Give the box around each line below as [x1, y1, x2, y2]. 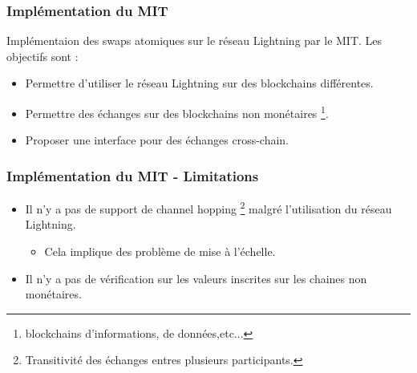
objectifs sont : [6, 47, 79, 64]
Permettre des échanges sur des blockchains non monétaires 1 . [25, 103, 329, 121]
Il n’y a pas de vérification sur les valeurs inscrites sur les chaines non [25, 270, 367, 286]
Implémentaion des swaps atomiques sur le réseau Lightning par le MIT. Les [6, 32, 383, 49]
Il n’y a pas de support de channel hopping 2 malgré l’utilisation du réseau [25, 198, 392, 217]
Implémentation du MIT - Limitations [6, 165, 259, 185]
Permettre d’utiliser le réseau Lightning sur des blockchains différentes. [25, 75, 374, 91]
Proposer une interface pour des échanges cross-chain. [25, 132, 289, 148]
